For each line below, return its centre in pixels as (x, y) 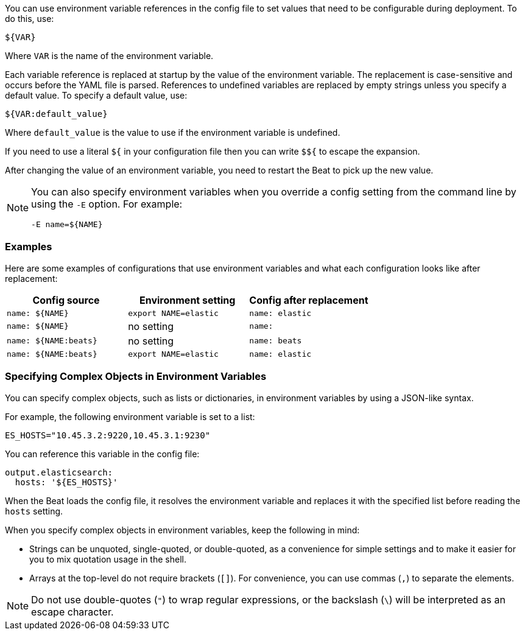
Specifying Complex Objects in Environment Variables (136, 377)
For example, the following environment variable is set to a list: (130, 416)
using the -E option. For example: (107, 204)
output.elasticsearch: (59, 472)
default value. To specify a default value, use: (96, 95)
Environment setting (188, 300)
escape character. (72, 612)
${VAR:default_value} (56, 114)
